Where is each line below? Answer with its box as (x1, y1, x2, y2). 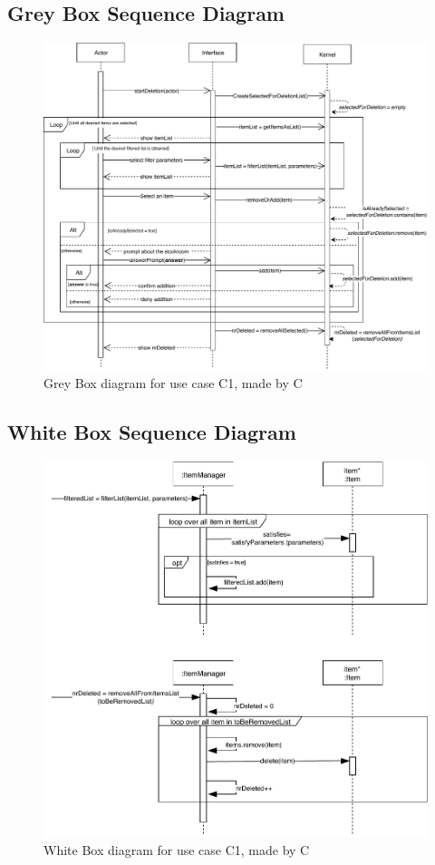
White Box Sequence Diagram (7, 418, 296, 446)
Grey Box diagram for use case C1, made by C (43, 374, 303, 393)
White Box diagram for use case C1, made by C (43, 840, 310, 859)
